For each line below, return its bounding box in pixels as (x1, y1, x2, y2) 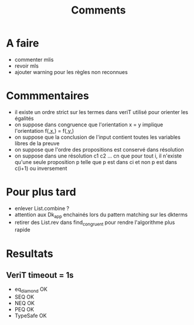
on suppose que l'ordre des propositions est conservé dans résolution (14, 146, 185, 153)
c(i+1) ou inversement (14, 165, 67, 172)
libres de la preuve (14, 139, 60, 147)
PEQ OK (14, 306, 34, 313)
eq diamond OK (14, 286, 48, 294)
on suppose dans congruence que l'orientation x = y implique (14, 121, 164, 128)
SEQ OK (14, 293, 34, 300)
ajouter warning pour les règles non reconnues (14, 68, 128, 75)
